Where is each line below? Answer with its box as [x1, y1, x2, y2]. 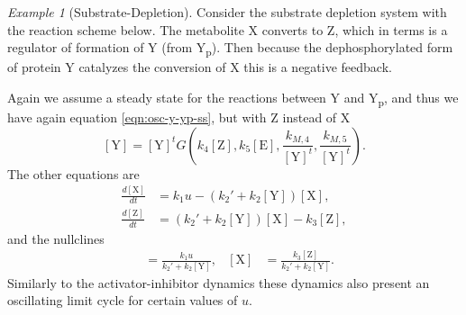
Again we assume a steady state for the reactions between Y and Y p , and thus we [7, 87, 459, 109]
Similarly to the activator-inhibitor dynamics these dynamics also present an [7, 273, 430, 292]
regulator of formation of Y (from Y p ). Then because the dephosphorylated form [7, 38, 453, 58]
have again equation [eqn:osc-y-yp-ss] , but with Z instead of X [7, 108, 351, 127]
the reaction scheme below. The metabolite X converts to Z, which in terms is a [7, 20, 448, 39]
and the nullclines [7, 229, 105, 247]
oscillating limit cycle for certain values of [7, 291, 238, 310]
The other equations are [7, 164, 140, 183]
